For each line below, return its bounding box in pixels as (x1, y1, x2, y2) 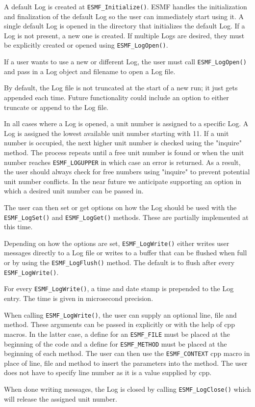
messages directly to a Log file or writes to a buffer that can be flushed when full (4, 247, 247, 258)
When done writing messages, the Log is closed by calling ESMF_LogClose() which (4, 384, 251, 394)
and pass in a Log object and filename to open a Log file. (4, 66, 176, 76)
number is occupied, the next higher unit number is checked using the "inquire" (4, 137, 242, 148)
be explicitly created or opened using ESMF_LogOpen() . (4, 40, 168, 50)
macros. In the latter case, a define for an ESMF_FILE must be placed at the (4, 328, 230, 339)
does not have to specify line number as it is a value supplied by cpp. (4, 367, 212, 378)
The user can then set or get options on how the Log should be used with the (4, 202, 237, 212)
